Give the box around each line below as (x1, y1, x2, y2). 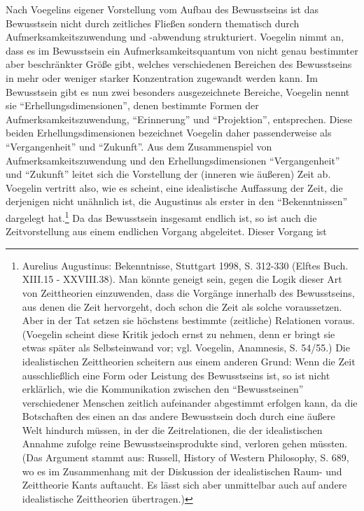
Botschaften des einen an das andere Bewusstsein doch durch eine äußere (22, 409, 335, 423)
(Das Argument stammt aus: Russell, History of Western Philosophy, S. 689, (22, 450, 349, 465)
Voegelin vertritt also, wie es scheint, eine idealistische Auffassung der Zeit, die (6, 180, 343, 195)
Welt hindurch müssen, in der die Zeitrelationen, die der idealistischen (22, 422, 323, 437)
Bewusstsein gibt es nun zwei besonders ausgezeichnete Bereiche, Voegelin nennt (6, 84, 350, 99)
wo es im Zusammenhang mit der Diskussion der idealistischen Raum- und (22, 463, 342, 478)
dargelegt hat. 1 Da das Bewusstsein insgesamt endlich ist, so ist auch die (6, 208, 317, 225)
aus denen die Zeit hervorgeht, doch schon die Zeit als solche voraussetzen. (22, 299, 342, 314)
